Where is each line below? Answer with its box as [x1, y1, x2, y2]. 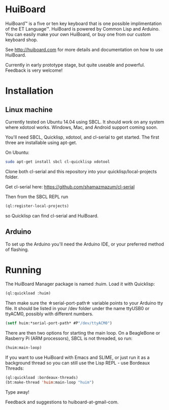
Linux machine [5, 105, 53, 114]
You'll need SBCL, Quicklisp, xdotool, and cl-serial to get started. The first [5, 134, 159, 140]
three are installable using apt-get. [5, 139, 77, 146]
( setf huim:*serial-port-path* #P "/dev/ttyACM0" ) [5, 321, 113, 326]
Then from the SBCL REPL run [5, 194, 69, 200]
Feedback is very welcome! [5, 67, 63, 73]
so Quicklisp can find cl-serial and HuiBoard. [5, 212, 99, 218]
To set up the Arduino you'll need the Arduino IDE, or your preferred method [5, 241, 164, 247]
